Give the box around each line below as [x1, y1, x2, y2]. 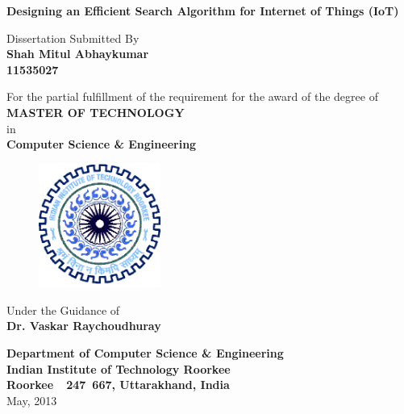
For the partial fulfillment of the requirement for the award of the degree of [6, 88, 378, 105]
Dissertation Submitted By [6, 29, 140, 46]
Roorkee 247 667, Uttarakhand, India [6, 376, 230, 393]
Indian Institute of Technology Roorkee [6, 360, 231, 377]
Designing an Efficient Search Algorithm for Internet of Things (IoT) [6, 2, 399, 19]
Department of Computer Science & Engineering [6, 345, 284, 362]
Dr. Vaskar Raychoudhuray [6, 317, 161, 334]
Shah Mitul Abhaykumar [6, 45, 149, 62]
